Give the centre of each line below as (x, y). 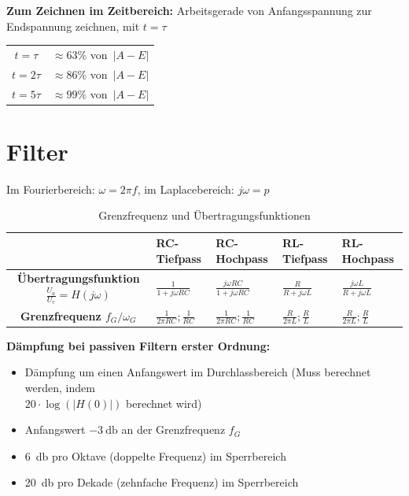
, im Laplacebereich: (186, 189)
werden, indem (60, 388)
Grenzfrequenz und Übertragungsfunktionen (204, 215)
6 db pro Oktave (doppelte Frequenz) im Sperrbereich (155, 455)
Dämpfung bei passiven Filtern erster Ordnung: (138, 345)
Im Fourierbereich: (51, 189)
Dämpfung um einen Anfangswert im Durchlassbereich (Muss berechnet (198, 372)
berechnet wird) (164, 403)
